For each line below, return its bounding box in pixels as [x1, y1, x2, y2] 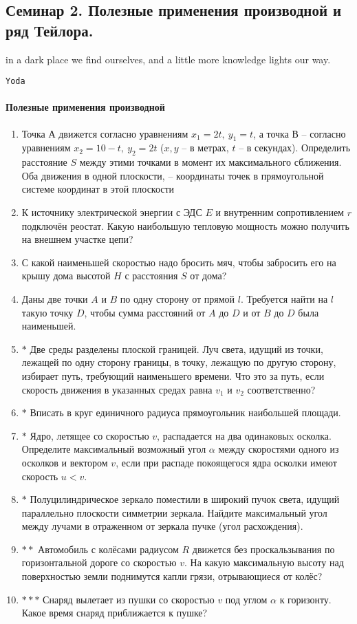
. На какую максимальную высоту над [184, 555, 344, 570]
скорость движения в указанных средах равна [21, 382, 213, 396]
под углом [225, 592, 268, 606]
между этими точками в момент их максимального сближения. [79, 155, 342, 169]
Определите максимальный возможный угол [21, 442, 206, 456]
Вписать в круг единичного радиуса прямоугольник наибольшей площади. [30, 405, 341, 420]
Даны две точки [21, 291, 88, 305]
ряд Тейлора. [6, 19, 94, 41]
